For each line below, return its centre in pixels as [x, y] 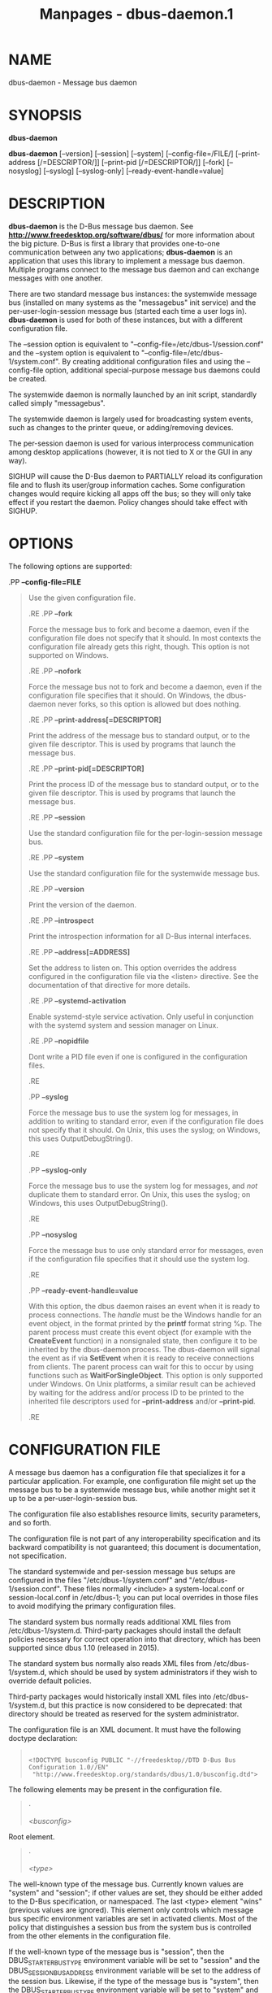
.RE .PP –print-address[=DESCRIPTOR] [95, 720]
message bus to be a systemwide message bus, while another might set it [132, 1490]
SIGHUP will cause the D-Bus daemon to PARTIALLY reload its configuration [136, 476]
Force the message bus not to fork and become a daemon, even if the [145, 686]
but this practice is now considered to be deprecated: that [145, 1705]
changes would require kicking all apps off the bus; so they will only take [130, 494]
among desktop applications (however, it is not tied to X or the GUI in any [131, 451]
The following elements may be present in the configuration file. [115, 1789]
